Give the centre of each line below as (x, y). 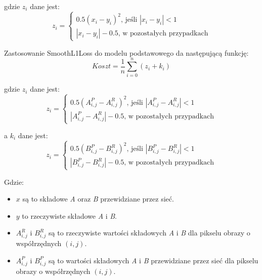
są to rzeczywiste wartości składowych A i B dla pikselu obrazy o (149, 233)
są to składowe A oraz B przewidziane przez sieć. (98, 199)
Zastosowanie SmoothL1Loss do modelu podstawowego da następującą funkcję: (126, 52)
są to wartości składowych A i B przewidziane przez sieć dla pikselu (154, 260)
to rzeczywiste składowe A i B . (70, 215)
